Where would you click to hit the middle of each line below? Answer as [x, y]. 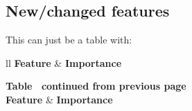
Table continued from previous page [96, 86]
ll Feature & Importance [64, 62]
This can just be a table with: [69, 40]
